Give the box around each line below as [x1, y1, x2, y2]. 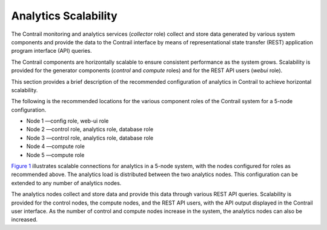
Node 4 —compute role [26, 143, 85, 150]
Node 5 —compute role [26, 151, 85, 158]
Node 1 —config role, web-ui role [26, 117, 109, 124]
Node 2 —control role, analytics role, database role [26, 126, 154, 133]
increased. [11, 216, 38, 223]
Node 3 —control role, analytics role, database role [26, 134, 154, 141]
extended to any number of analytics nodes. [11, 179, 122, 186]
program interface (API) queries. [11, 47, 92, 55]
